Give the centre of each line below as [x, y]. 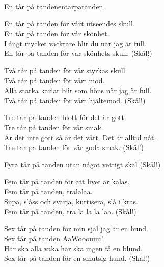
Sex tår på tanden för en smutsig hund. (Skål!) [77, 258]
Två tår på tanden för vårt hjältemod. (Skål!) [75, 100]
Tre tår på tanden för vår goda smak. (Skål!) [74, 147]
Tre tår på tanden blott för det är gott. [65, 117]
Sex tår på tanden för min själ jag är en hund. [76, 228]
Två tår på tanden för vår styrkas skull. [66, 70]
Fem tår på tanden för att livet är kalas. [67, 181]
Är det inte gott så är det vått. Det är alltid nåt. [80, 137]
